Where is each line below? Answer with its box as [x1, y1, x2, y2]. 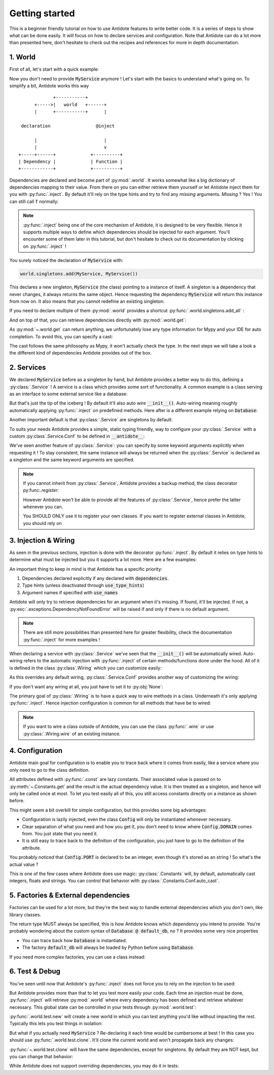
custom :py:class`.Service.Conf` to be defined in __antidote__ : [9, 433, 145, 439]
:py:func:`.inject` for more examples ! [23, 636, 100, 643]
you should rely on [23, 520, 62, 526]
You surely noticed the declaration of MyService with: [9, 257, 124, 264]
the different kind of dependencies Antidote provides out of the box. [9, 350, 152, 356]
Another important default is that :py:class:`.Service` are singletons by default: [9, 417, 173, 423]
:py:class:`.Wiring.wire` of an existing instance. [23, 731, 121, 737]
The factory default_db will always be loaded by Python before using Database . [22, 944, 195, 951]
